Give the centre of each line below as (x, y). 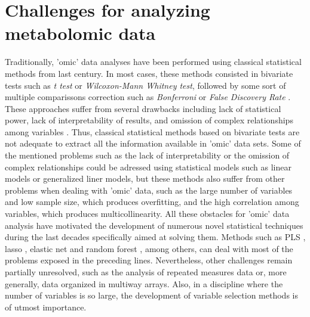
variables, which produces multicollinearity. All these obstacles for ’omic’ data (147, 214)
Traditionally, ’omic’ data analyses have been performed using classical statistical (153, 62)
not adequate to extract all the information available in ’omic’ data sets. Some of (153, 143)
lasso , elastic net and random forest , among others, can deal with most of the (149, 248)
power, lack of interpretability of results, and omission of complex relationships (149, 120)
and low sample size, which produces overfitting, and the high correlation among (152, 202)
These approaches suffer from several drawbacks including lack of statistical (143, 108)
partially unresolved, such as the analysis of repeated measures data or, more (146, 272)
